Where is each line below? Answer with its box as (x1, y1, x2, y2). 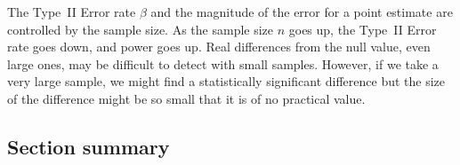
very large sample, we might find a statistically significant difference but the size (7, 72, 446, 90)
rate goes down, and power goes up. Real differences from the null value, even (7, 37, 431, 56)
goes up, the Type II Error (288, 20, 437, 38)
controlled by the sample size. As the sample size (7, 20, 274, 38)
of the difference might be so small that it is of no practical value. (7, 89, 366, 107)
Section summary (7, 132, 170, 160)
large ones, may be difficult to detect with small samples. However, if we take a (7, 54, 439, 73)
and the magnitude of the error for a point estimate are (150, 3, 453, 20)
